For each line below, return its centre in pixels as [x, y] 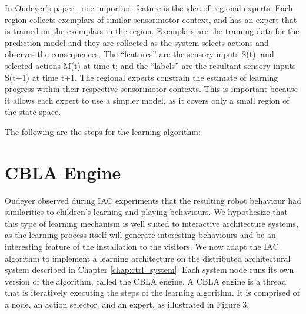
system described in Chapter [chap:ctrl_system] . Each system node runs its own [149, 270]
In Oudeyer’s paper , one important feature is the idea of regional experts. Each [149, 8]
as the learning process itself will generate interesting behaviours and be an [140, 235]
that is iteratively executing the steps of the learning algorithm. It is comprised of [152, 292]
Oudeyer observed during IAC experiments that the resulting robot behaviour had [153, 200]
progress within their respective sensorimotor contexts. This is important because [151, 89]
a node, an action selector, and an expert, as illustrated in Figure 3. [127, 304]
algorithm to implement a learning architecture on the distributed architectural [148, 258]
